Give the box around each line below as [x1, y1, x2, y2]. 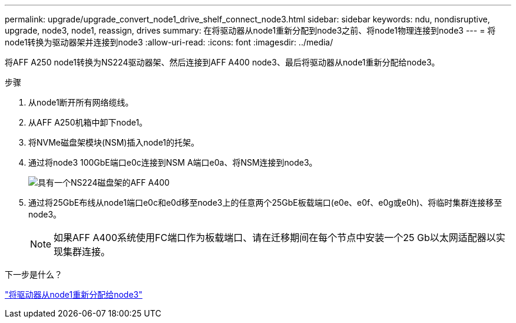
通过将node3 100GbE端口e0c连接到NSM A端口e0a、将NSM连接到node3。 [28, 157, 317, 167]
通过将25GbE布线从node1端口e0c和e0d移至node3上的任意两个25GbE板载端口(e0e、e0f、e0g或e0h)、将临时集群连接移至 [28, 197, 502, 207]
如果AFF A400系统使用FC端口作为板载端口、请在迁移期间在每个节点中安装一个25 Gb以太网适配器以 [54, 232, 496, 243]
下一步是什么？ [5, 269, 62, 279]
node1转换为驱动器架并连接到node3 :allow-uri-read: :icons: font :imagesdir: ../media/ [5, 37, 333, 47]
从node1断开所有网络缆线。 [28, 97, 134, 107]
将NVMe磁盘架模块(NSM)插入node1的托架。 [28, 137, 200, 147]
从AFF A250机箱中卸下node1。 [28, 117, 148, 127]
